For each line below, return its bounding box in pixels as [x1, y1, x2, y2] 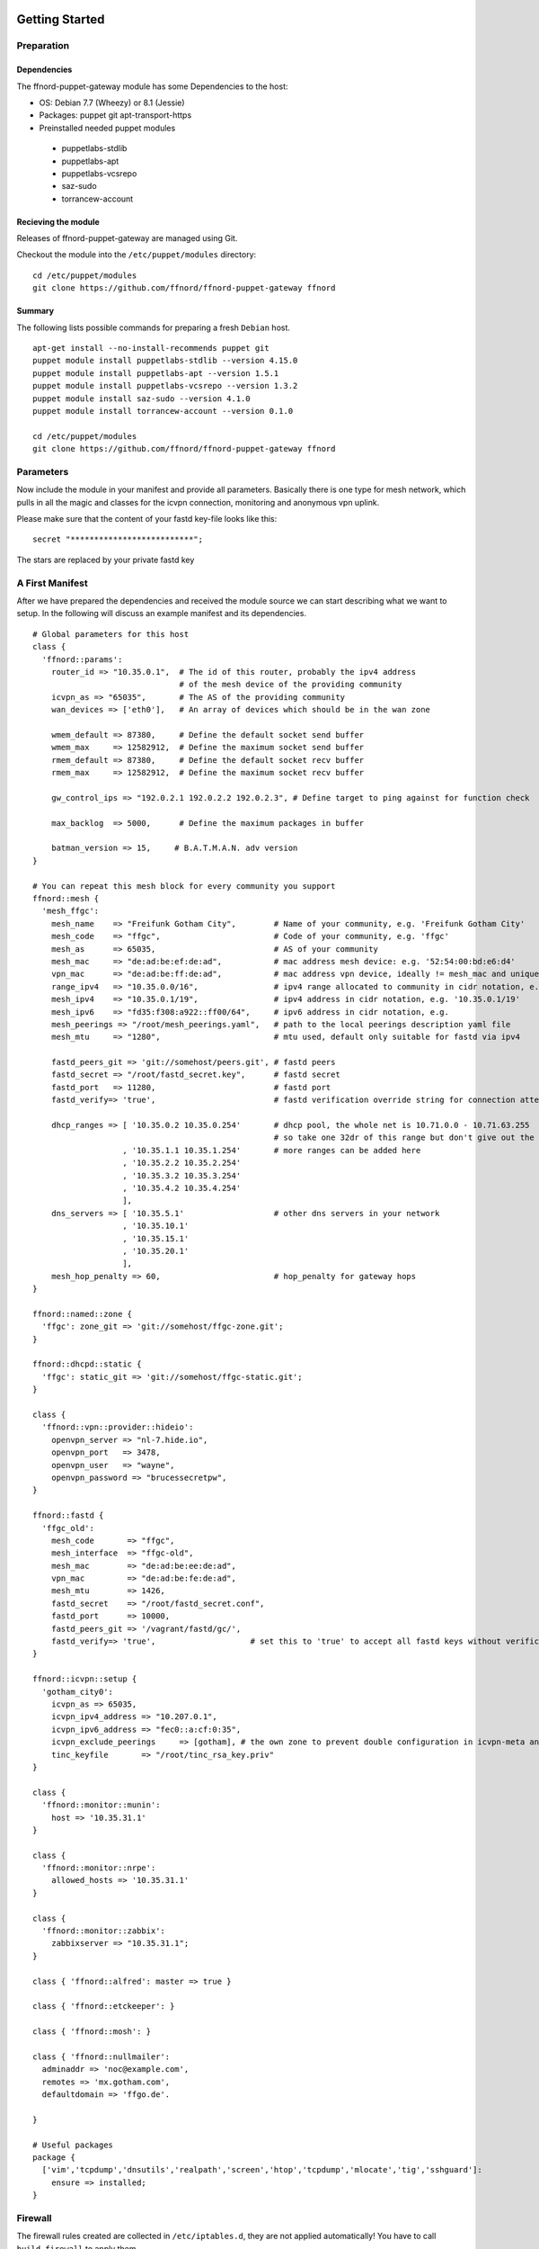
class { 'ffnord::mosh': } [32, 2027, 152, 2037]
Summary [16, 306, 54, 317]
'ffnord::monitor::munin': [41, 1800, 161, 1810]
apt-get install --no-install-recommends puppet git [32, 343, 269, 354]
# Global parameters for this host [32, 629, 190, 639]
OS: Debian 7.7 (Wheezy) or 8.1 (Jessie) [39, 97, 185, 108]
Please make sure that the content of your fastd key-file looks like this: [16, 514, 278, 524]
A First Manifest [16, 577, 89, 589]
